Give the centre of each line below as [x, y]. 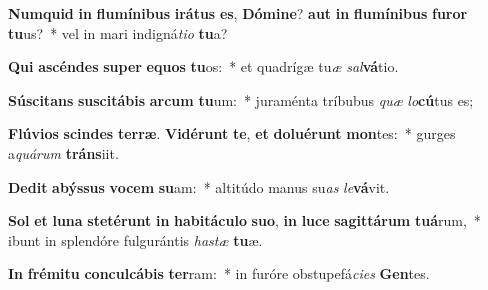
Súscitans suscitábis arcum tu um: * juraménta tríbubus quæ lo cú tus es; [241, 99]
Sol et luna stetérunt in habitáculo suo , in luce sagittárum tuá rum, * [244, 220]
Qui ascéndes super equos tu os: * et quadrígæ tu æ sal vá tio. [203, 66]
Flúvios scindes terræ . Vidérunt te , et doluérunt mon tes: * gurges [232, 133]
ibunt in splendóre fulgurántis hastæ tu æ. [135, 239]
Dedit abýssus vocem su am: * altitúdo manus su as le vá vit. [199, 186]
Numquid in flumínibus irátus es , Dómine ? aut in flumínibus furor [238, 13]
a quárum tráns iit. [63, 152]
